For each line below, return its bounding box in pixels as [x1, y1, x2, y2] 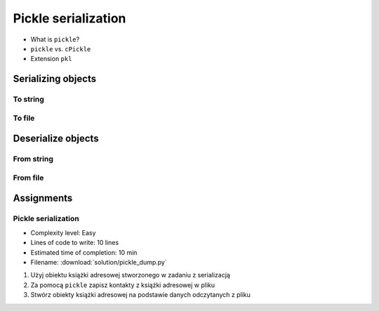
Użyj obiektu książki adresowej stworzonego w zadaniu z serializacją [30, 271, 231, 279]
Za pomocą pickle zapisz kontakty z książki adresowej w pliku [30, 281, 215, 289]
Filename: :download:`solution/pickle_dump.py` [30, 258, 168, 266]
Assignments [13, 192, 73, 204]
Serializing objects [13, 73, 97, 85]
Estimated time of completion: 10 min [30, 248, 138, 256]
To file [13, 113, 35, 123]
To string [13, 95, 45, 105]
